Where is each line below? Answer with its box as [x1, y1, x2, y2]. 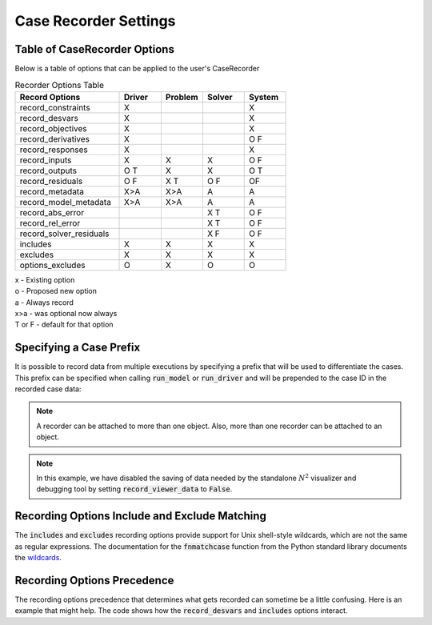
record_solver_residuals [19, 228, 110, 239]
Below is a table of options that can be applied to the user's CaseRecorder [14, 64, 260, 74]
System [249, 91, 279, 102]
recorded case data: [14, 384, 82, 394]
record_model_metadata [19, 196, 112, 207]
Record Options [19, 91, 81, 102]
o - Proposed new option [14, 286, 98, 296]
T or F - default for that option [14, 320, 114, 330]
